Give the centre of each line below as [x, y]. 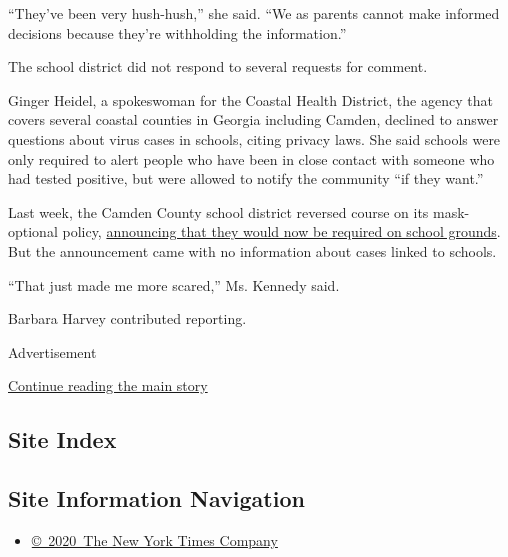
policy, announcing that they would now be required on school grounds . [281, 231]
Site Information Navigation [156, 498]
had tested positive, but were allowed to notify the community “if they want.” [246, 178]
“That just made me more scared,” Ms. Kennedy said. [174, 284]
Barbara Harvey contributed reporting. [127, 318]
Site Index [62, 439]
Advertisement [52, 351]
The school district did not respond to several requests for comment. [218, 66]
